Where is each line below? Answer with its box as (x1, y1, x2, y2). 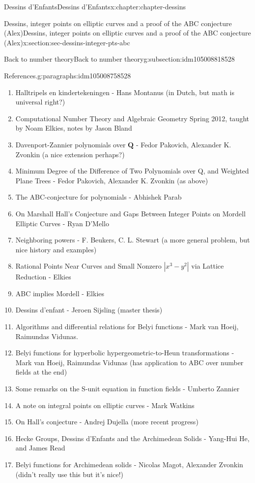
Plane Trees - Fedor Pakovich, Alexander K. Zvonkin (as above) (15, 175, 208, 185)
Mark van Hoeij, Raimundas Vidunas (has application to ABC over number (15, 357, 244, 367)
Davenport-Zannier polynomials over (15, 139, 126, 149)
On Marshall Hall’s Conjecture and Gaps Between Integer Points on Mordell (15, 208, 246, 218)
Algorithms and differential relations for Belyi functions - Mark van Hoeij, (15, 321, 239, 332)
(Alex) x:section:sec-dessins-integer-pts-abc (4, 37, 130, 47)
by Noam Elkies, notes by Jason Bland (15, 123, 132, 133)
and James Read (15, 443, 65, 453)
